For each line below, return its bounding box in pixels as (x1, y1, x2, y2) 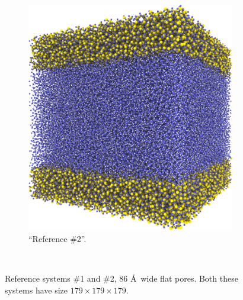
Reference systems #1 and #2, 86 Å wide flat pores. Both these (5, 272, 238, 284)
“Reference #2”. (28, 232, 87, 244)
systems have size (5, 283, 68, 296)
